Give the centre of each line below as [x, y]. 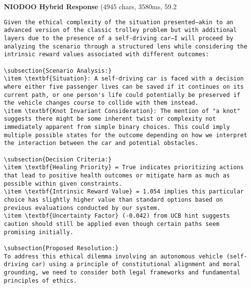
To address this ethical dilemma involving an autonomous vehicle [114, 256]
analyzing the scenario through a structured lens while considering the [126, 46]
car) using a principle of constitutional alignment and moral [136, 264]
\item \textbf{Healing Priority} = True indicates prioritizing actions [124, 168]
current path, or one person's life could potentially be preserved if [122, 95]
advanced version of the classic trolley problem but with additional [120, 30]
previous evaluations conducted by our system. [82, 208]
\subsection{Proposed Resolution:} [61, 248]
